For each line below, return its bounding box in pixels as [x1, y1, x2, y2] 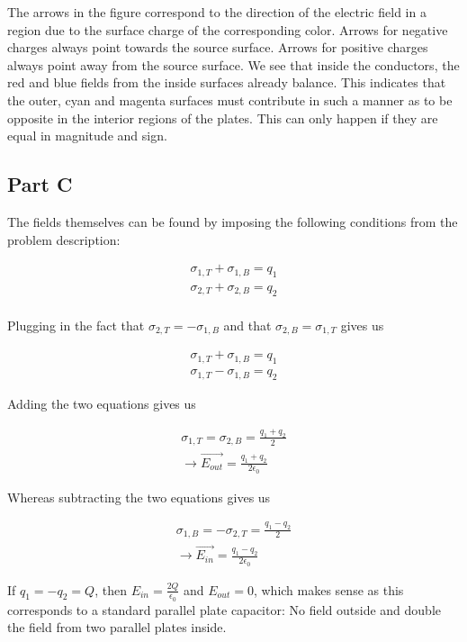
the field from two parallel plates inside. [7, 618, 227, 637]
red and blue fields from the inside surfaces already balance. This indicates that [7, 73, 446, 92]
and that [223, 315, 272, 334]
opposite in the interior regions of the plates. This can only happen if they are [7, 108, 438, 127]
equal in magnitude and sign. [7, 126, 167, 145]
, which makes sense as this [253, 580, 404, 599]
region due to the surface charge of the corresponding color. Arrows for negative [7, 20, 448, 39]
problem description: [7, 230, 121, 249]
